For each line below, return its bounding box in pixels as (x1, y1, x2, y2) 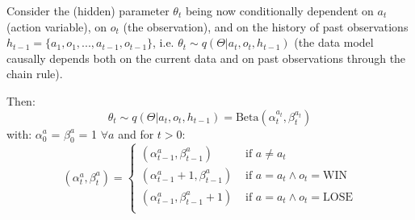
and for (118, 125, 154, 142)
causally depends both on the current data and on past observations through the (6, 49, 406, 66)
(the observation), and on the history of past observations (123, 18, 409, 35)
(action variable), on (6, 18, 107, 35)
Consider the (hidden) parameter (6, 2, 170, 19)
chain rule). (6, 65, 63, 82)
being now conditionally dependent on (185, 2, 374, 19)
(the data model (294, 34, 374, 51)
